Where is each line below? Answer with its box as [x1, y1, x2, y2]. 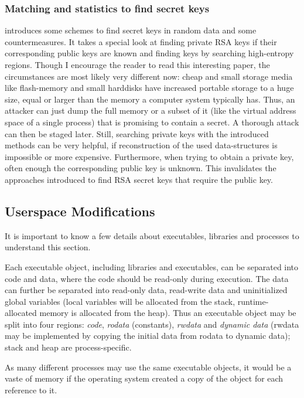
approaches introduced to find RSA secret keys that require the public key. [5, 173, 273, 185]
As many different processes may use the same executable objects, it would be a [5, 360, 292, 373]
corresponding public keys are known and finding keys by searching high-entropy [5, 47, 294, 59]
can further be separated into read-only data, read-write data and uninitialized [5, 284, 288, 296]
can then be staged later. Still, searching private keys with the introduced [5, 127, 269, 140]
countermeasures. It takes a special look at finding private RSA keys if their [5, 35, 277, 47]
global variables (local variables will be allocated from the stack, [5, 295, 235, 307]
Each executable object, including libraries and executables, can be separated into [5, 260, 299, 273]
